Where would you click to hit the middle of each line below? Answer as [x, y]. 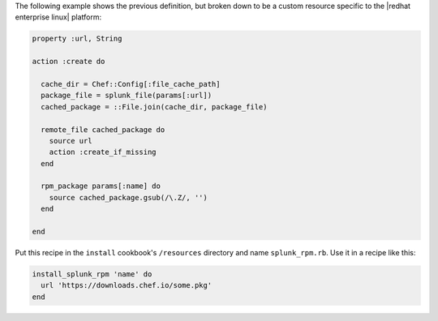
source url [71, 141]
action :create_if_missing [103, 152]
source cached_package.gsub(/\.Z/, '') [129, 197]
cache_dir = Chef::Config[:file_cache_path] [131, 84]
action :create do [69, 62]
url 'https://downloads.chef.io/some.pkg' [127, 285]
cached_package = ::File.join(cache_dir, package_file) [154, 107]
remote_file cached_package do [103, 129]
